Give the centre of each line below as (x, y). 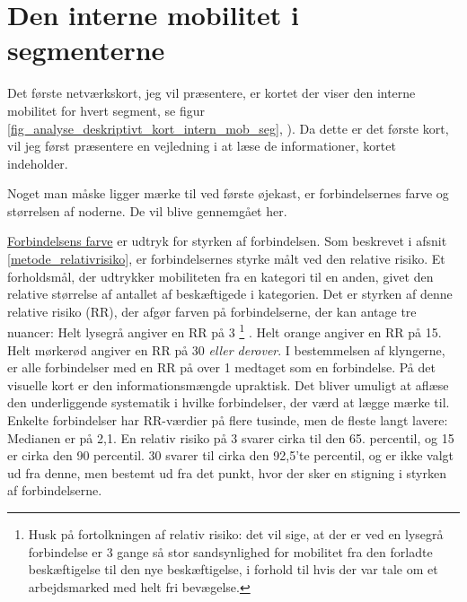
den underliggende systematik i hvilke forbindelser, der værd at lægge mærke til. (229, 402)
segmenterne (86, 50)
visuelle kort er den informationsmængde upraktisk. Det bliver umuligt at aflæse (228, 384)
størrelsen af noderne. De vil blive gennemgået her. (147, 210)
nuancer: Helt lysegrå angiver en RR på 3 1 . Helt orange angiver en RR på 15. (225, 331)
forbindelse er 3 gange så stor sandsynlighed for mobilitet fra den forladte (230, 551)
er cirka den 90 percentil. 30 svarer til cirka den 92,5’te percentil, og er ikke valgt (230, 455)
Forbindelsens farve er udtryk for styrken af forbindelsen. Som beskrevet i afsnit (227, 241)
